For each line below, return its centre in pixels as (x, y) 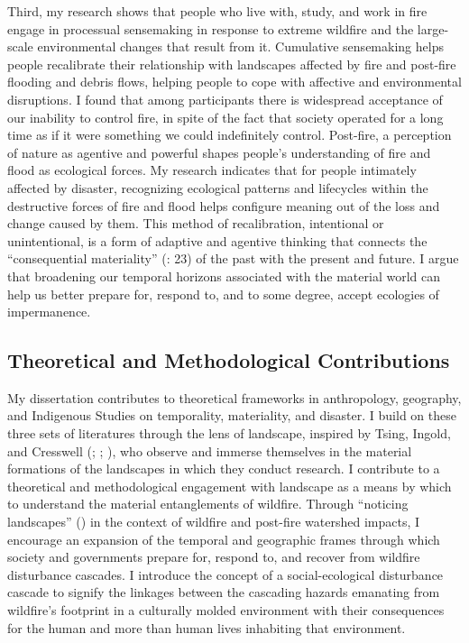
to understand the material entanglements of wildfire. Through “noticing (208, 504)
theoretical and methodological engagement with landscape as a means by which (230, 486)
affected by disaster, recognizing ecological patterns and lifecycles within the (218, 187)
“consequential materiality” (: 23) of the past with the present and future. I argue (233, 258)
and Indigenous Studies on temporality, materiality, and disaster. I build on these (232, 415)
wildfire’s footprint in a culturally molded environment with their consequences (226, 610)
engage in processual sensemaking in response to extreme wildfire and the (211, 28)
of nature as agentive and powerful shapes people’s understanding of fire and (219, 152)
